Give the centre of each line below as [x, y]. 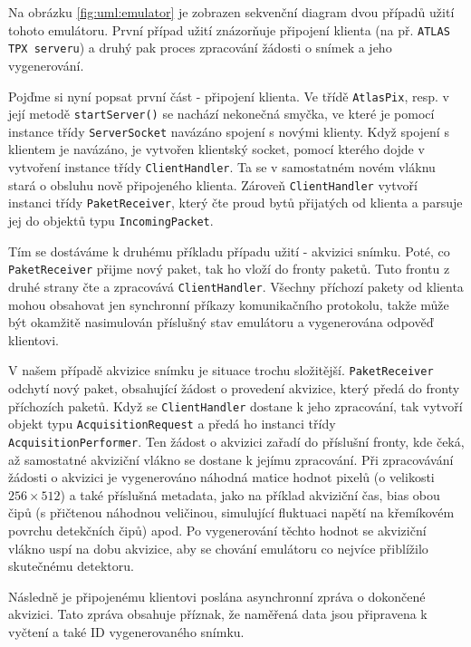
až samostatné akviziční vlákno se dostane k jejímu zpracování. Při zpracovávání [231, 459]
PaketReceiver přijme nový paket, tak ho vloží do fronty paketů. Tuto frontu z [229, 269]
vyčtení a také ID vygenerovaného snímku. [126, 631]
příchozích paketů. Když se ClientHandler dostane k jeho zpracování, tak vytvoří [235, 406]
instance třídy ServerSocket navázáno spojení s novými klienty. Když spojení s [229, 131]
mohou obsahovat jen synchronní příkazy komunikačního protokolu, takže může [229, 304]
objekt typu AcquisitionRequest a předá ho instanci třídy [172, 424]
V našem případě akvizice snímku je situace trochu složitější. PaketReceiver [221, 370]
